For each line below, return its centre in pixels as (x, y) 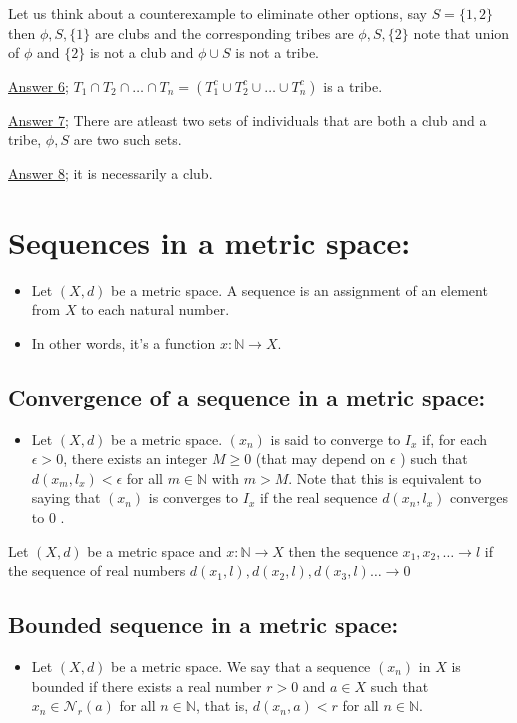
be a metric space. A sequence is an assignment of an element (299, 289)
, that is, (222, 705)
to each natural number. (155, 309)
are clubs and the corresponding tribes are (224, 32)
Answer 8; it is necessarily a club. (110, 172)
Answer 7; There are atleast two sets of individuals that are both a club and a (247, 119)
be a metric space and (154, 550)
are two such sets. (127, 139)
